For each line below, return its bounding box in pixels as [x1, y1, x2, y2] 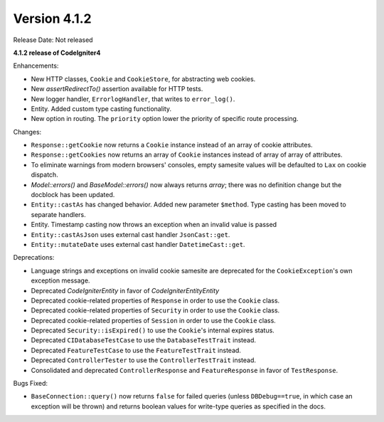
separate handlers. [31, 210, 87, 218]
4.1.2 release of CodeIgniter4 [13, 48, 101, 57]
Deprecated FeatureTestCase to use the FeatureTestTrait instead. [31, 346, 242, 354]
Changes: [13, 127, 42, 136]
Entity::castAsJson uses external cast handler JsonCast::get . [31, 230, 230, 238]
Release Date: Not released [13, 36, 93, 44]
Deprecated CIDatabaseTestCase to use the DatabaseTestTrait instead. [31, 336, 256, 344]
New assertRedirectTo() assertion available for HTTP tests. [31, 85, 203, 93]
